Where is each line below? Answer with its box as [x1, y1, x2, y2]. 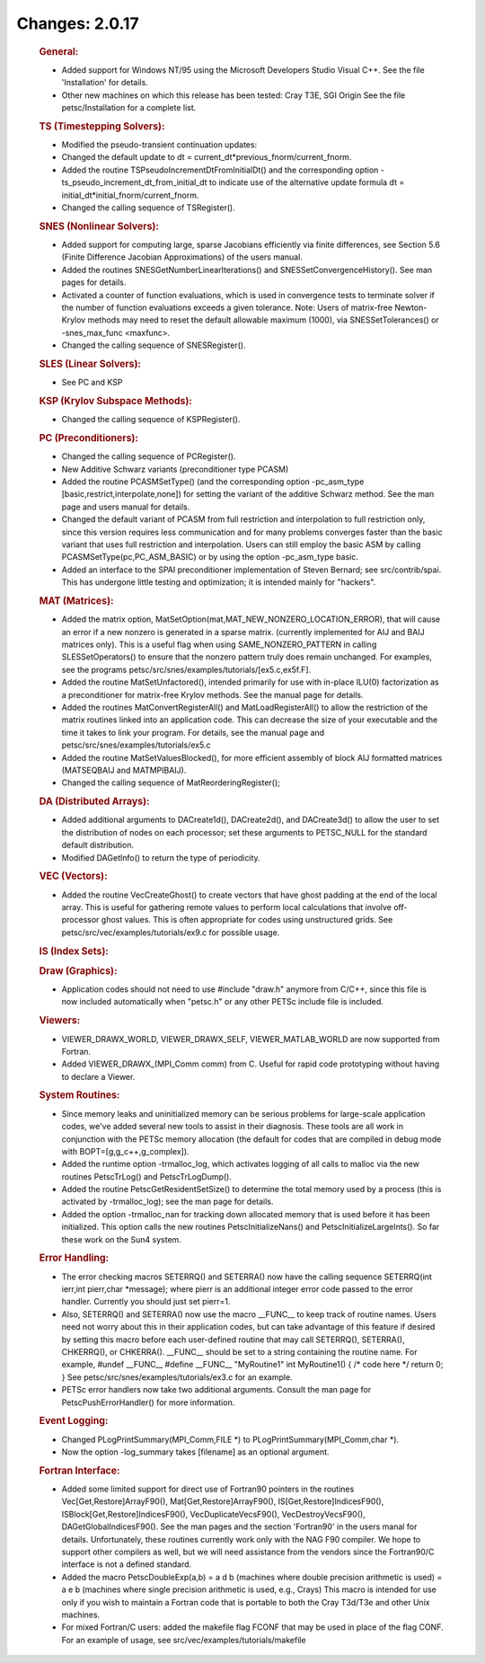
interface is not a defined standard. [61, 1559, 192, 1570]
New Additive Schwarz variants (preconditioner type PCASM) [61, 464, 289, 474]
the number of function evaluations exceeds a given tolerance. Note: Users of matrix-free [61, 302, 393, 313]
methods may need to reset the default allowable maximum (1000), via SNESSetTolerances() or [87, 314, 439, 325]
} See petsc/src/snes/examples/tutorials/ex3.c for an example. [61, 1371, 293, 1383]
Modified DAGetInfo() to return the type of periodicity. [61, 852, 260, 862]
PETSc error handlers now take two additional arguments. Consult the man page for [61, 1384, 372, 1395]
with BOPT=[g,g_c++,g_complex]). [61, 1146, 190, 1156]
